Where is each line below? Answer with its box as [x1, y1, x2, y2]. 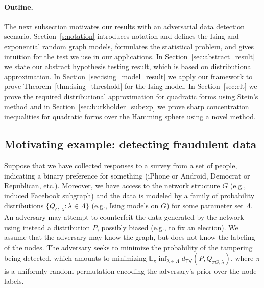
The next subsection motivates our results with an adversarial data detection [4, 20, 245, 31]
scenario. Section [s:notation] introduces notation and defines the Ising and [4, 31, 239, 41]
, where [230, 253, 254, 263]
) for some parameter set [166, 200, 244, 211]
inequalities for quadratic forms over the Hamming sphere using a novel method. [4, 111, 256, 122]
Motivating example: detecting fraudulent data [4, 136, 257, 152]
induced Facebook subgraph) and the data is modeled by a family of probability [4, 190, 255, 201]
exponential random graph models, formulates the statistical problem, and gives [4, 40, 254, 51]
